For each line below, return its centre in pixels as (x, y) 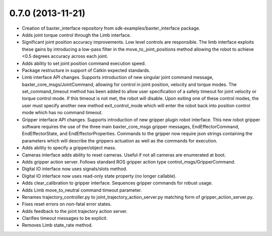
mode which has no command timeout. (62, 113)
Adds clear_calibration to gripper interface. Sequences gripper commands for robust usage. (117, 183)
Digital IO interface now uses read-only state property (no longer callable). (99, 176)
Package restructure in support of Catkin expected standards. (86, 70)
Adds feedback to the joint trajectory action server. (75, 211)
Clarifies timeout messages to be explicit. (65, 218)
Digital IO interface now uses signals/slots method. (75, 169)
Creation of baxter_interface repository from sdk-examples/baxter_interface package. (111, 28)
